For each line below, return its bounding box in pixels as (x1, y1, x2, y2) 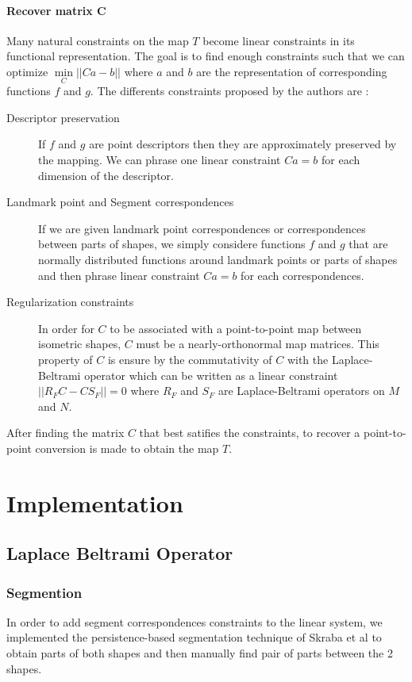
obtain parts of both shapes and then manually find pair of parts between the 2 (6, 645, 393, 661)
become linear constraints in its (202, 32, 355, 48)
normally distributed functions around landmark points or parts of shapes (38, 251, 398, 267)
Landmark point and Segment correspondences (6, 193, 234, 210)
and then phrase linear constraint (38, 266, 200, 283)
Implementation (6, 486, 183, 519)
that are (348, 236, 388, 252)
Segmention (6, 582, 83, 602)
